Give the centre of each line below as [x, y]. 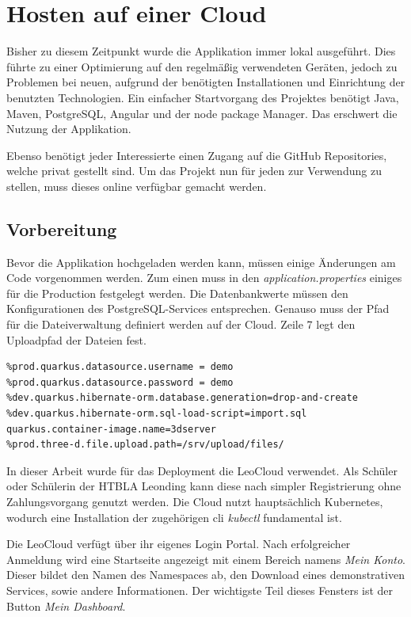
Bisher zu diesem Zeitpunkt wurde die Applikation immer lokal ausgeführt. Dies [201, 51]
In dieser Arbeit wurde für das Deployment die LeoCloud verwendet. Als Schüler [202, 470]
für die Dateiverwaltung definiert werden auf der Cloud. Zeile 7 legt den [181, 324]
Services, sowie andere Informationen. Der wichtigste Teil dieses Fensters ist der [200, 590]
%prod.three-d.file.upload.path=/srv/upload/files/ [145, 445]
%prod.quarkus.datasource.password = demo [120, 382]
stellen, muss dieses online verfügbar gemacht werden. [137, 186]
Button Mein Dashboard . [66, 606]
